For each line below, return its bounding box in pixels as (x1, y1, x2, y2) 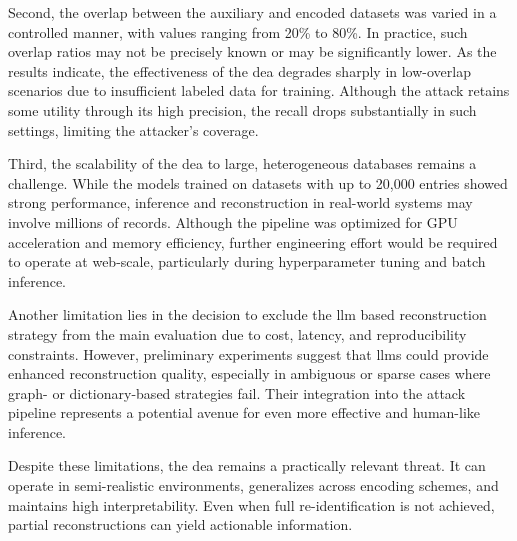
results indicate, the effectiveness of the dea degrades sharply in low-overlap (8, 60, 471, 81)
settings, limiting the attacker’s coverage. (8, 119, 259, 140)
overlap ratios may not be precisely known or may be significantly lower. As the (8, 41, 497, 62)
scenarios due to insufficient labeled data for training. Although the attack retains (8, 80, 510, 101)
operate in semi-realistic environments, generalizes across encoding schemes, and (8, 475, 499, 496)
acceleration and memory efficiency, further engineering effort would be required (8, 231, 498, 252)
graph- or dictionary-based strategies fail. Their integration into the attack (8, 382, 466, 403)
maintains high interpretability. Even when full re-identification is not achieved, (8, 494, 495, 515)
